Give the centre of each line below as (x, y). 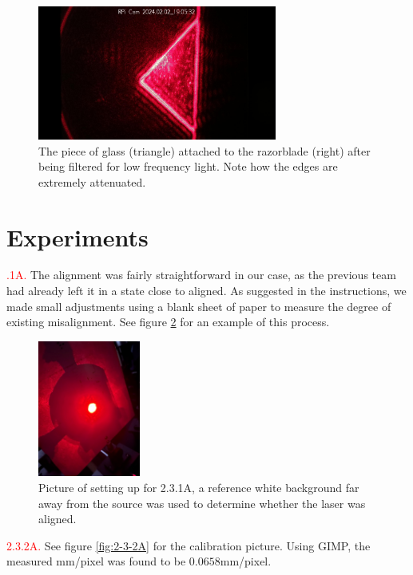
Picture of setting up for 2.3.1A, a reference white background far (199, 487)
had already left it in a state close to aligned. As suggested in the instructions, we (206, 291)
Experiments (77, 236)
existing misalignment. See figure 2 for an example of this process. (168, 322)
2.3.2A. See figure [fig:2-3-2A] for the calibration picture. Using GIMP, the (189, 545)
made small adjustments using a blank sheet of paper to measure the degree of (199, 306)
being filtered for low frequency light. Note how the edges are (188, 166)
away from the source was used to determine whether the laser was (202, 503)
